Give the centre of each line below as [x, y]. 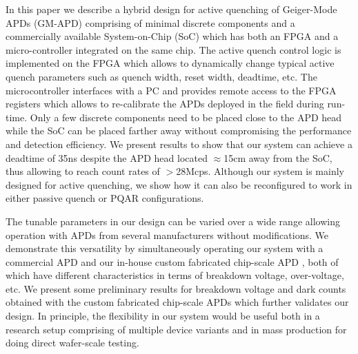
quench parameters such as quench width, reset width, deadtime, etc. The [161, 76]
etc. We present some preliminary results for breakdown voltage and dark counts [176, 288]
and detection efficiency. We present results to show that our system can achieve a [179, 144]
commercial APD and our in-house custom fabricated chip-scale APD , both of [172, 261]
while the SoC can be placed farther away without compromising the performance [179, 131]
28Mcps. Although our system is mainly [260, 171]
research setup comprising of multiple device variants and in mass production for [176, 329]
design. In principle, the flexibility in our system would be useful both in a [163, 316]
